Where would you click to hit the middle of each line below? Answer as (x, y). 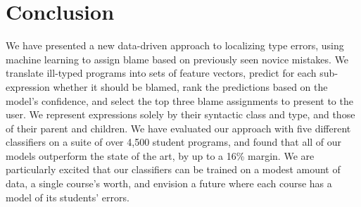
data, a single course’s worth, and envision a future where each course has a (169, 183)
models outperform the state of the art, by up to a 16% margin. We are (160, 155)
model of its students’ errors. (68, 197)
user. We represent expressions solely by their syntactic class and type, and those (180, 114)
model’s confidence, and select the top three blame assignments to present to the (179, 100)
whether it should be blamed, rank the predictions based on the (190, 86)
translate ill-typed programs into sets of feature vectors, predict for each (161, 73)
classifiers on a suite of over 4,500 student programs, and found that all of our (174, 142)
